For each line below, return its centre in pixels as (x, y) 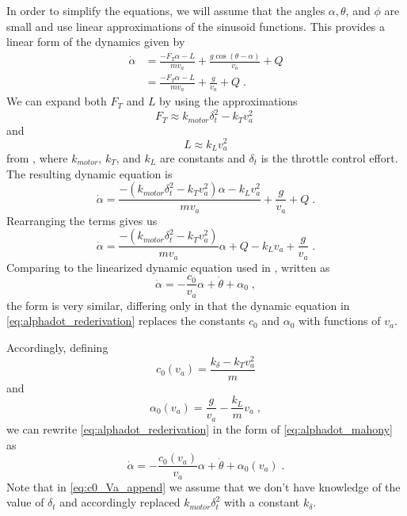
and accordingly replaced (120, 502)
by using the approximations (228, 101)
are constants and (202, 158)
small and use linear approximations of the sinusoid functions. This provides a (196, 26)
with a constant (262, 502)
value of (25, 502)
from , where (37, 158)
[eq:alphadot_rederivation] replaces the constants (126, 321)
